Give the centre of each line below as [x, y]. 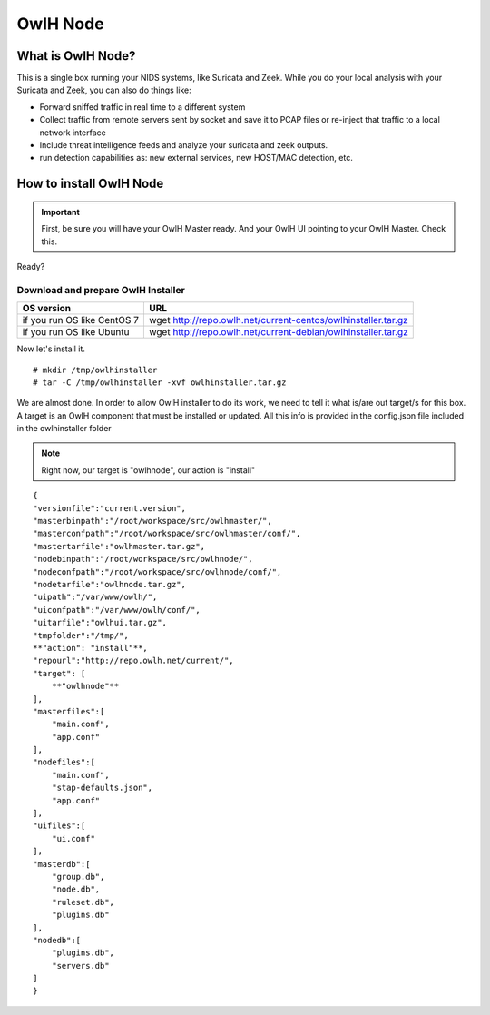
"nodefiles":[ [64, 762]
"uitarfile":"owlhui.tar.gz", [100, 623]
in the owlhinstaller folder [64, 429]
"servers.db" [80, 966]
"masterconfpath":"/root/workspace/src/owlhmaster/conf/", [167, 534]
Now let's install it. [51, 349]
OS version [47, 309]
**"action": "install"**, [91, 648]
